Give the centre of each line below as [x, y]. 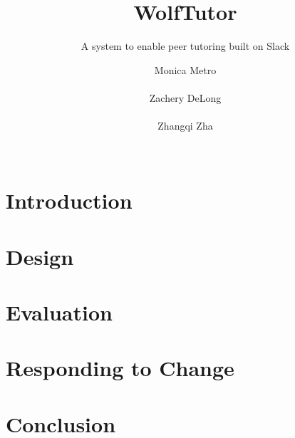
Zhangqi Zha [185, 126]
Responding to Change [120, 368]
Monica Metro [185, 69]
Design [40, 256]
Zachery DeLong [185, 97]
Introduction [69, 200]
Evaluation [59, 312]
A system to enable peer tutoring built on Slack [185, 46]
